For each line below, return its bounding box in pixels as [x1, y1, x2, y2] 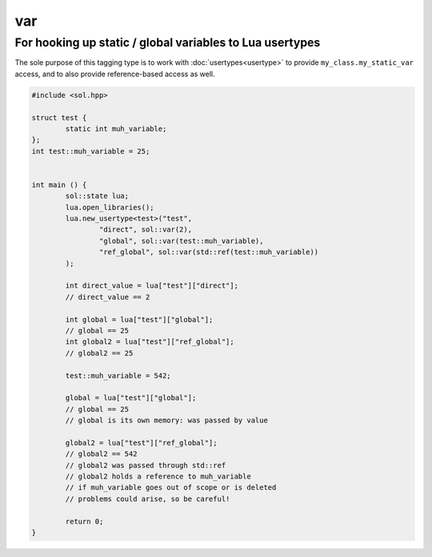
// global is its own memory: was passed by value [65, 416, 268, 425]
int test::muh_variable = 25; [31, 147, 150, 155]
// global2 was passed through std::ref [65, 461, 226, 470]
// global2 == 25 [65, 349, 134, 357]
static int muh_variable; [65, 124, 167, 133]
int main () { [31, 180, 87, 189]
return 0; [65, 517, 104, 526]
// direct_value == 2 [65, 293, 150, 301]
